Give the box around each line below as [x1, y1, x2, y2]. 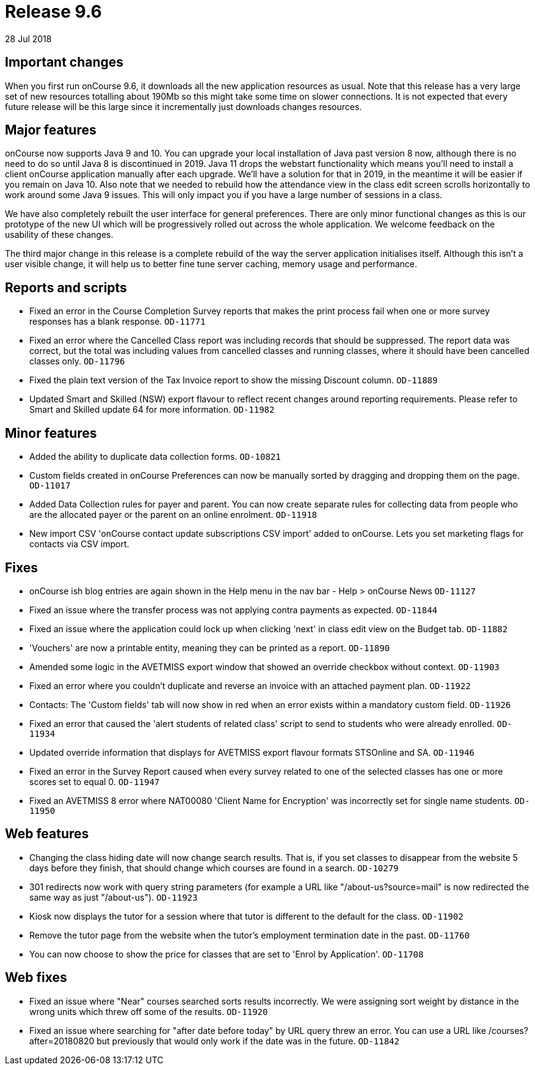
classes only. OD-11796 [29, 356, 125, 367]
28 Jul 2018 [5, 33, 52, 44]
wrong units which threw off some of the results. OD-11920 [29, 1006, 268, 1017]
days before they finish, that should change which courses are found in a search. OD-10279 [29, 862, 399, 873]
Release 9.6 [5, 1, 102, 22]
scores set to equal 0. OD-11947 [29, 776, 160, 787]
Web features [5, 826, 89, 842]
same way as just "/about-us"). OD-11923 [29, 891, 198, 902]
